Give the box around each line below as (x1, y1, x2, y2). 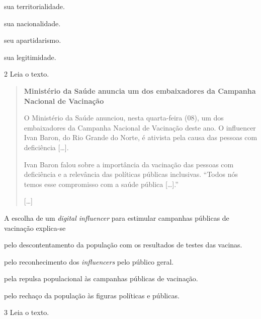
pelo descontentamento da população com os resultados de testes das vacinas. (4, 239, 242, 250)
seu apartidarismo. (4, 35, 61, 45)
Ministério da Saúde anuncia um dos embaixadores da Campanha (24, 85, 256, 96)
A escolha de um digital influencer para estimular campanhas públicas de (4, 212, 229, 223)
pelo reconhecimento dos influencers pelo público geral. (4, 256, 174, 267)
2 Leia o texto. (4, 69, 49, 79)
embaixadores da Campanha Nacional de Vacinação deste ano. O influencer (24, 122, 256, 133)
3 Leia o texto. (4, 307, 49, 317)
